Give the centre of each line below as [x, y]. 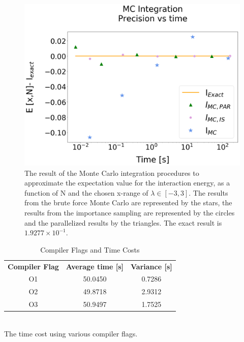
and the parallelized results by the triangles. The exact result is [123, 222]
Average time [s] [95, 266]
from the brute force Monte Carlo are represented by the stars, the [128, 203]
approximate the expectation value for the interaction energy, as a [127, 183]
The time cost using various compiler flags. [71, 333]
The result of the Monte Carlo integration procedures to [112, 173]
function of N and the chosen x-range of [86, 192]
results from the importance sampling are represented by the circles [130, 212]
